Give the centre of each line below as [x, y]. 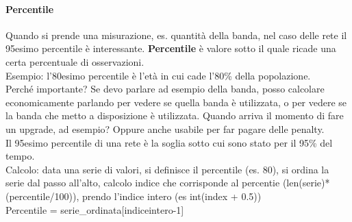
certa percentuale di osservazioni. [75, 61]
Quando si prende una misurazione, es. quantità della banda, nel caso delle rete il [176, 35]
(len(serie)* [306, 183]
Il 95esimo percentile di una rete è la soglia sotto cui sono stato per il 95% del [169, 142]
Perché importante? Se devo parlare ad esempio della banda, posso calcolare [165, 89]
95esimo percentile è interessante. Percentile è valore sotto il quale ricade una [171, 48]
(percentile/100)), [42, 196]
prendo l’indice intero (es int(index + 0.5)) [172, 196]
